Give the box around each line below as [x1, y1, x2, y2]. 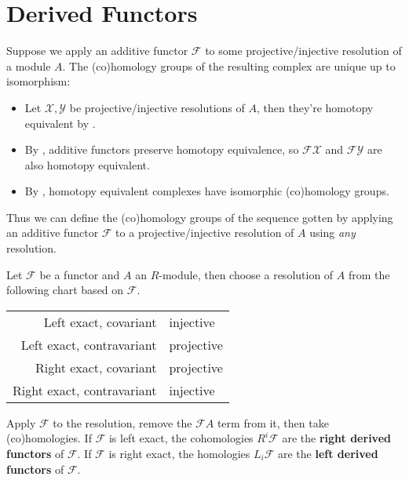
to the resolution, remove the [53, 414, 192, 431]
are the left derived [277, 445, 378, 462]
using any [309, 224, 356, 241]
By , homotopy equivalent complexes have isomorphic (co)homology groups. [24, 183, 389, 199]
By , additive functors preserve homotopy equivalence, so [24, 141, 299, 158]
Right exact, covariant [35, 358, 157, 376]
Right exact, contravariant [13, 380, 157, 399]
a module [6, 57, 51, 74]
